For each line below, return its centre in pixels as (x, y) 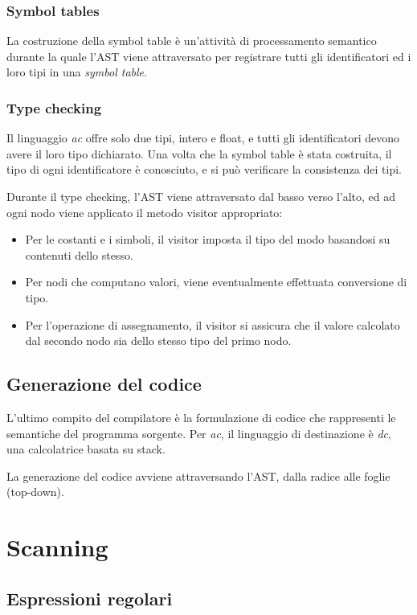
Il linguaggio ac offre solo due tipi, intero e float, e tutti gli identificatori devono (203, 138)
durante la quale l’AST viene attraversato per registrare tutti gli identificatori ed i (209, 56)
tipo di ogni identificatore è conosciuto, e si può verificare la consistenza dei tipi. (204, 169)
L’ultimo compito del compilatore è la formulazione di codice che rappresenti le (201, 417)
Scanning (57, 547)
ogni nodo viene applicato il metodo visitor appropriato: (145, 212)
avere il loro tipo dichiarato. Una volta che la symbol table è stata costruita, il (199, 153)
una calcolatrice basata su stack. (86, 449)
